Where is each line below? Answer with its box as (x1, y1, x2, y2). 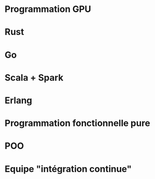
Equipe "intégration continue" (4, 163, 132, 175)
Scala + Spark (4, 72, 64, 83)
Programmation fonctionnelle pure (4, 118, 151, 129)
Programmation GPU (4, 3, 92, 15)
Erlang (4, 95, 32, 106)
